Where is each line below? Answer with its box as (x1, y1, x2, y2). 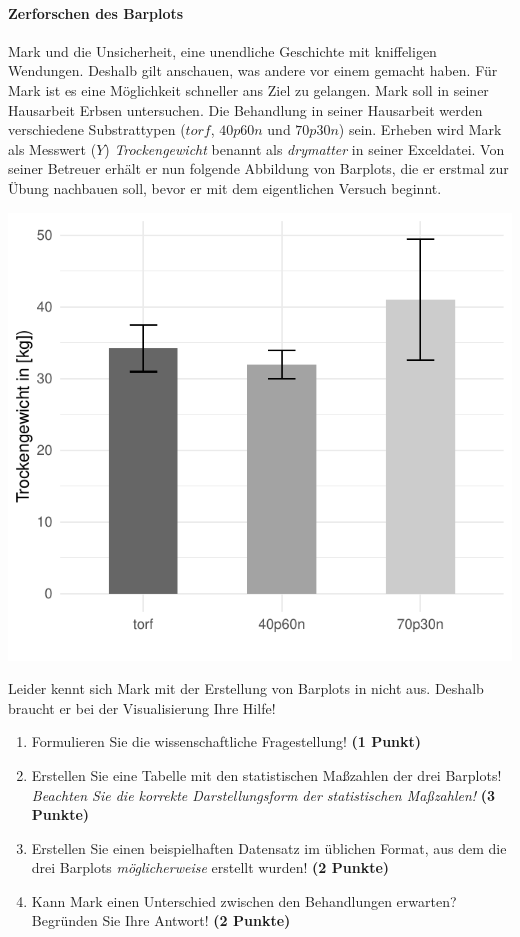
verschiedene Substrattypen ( (8, 119, 186, 140)
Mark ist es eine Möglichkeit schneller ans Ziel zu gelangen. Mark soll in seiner (8, 79, 489, 100)
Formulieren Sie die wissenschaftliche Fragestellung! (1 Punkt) (31, 731, 422, 752)
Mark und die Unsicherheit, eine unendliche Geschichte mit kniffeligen (8, 40, 437, 61)
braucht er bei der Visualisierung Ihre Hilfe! (8, 697, 276, 718)
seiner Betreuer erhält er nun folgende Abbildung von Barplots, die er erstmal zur (8, 158, 509, 179)
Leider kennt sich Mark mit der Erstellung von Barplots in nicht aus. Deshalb (8, 678, 484, 699)
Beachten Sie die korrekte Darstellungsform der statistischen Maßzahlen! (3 (31, 784, 496, 805)
